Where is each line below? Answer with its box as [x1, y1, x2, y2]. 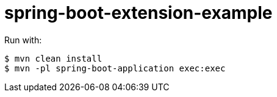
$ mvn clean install [4, 53, 103, 63]
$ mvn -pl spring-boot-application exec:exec [4, 63, 226, 73]
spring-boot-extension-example [4, 2, 273, 23]
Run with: [4, 34, 42, 45]
